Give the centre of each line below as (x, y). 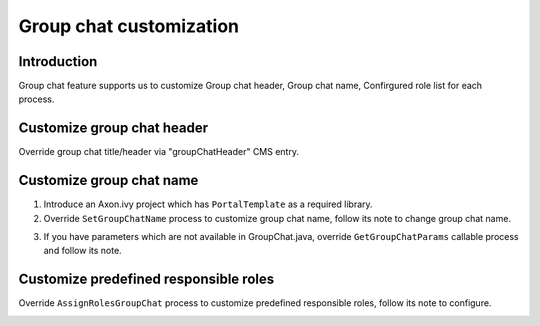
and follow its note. (82, 251)
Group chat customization (129, 26)
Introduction (58, 61)
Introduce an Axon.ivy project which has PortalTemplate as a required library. (208, 204)
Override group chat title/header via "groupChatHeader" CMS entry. (159, 152)
